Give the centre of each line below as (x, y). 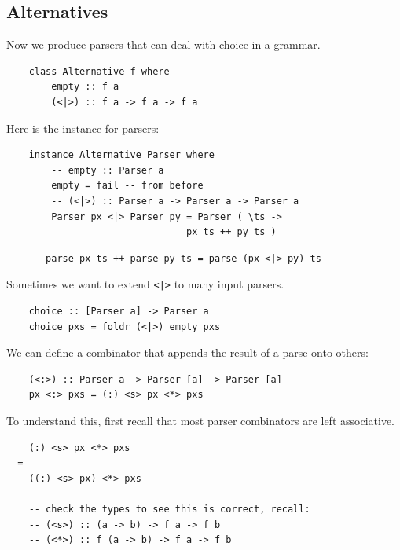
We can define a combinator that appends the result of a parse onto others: (187, 352)
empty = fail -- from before (127, 186)
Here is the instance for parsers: (83, 128)
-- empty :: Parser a (108, 170)
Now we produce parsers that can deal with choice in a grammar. (163, 44)
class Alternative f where (99, 71)
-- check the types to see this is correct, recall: (169, 509)
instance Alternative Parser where (121, 155)
